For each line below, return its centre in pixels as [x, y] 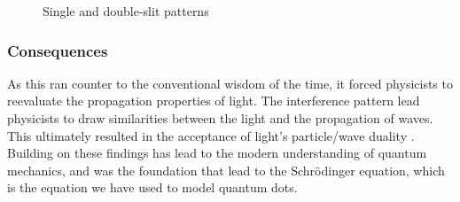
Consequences [58, 50]
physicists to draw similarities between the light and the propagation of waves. [220, 118]
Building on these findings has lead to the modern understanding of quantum [217, 153]
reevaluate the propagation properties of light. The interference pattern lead [214, 101]
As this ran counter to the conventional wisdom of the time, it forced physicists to [230, 83]
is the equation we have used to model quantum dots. [152, 187]
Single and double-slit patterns [126, 11]
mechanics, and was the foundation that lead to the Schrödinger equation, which [226, 170]
